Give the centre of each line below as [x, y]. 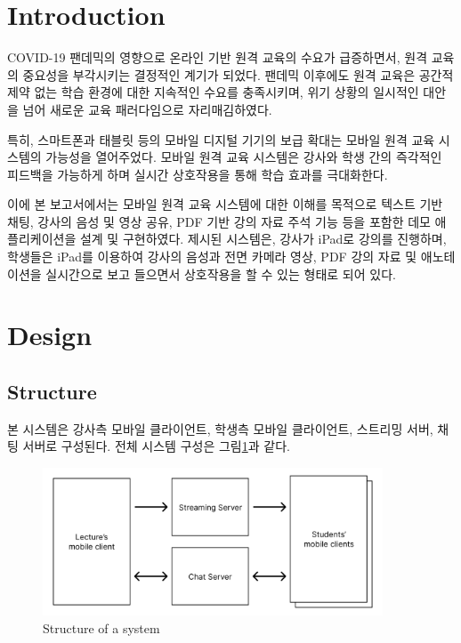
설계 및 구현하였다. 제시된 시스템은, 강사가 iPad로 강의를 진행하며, [263, 239]
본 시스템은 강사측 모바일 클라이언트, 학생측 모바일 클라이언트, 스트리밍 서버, [220, 428]
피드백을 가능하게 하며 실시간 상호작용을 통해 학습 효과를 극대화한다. [198, 174]
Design [50, 335]
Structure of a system [101, 627]
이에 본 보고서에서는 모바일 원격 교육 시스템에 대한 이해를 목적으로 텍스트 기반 [225, 204]
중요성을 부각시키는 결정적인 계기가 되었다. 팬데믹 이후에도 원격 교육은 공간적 [238, 74]
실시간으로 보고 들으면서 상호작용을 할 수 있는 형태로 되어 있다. [221, 273]
